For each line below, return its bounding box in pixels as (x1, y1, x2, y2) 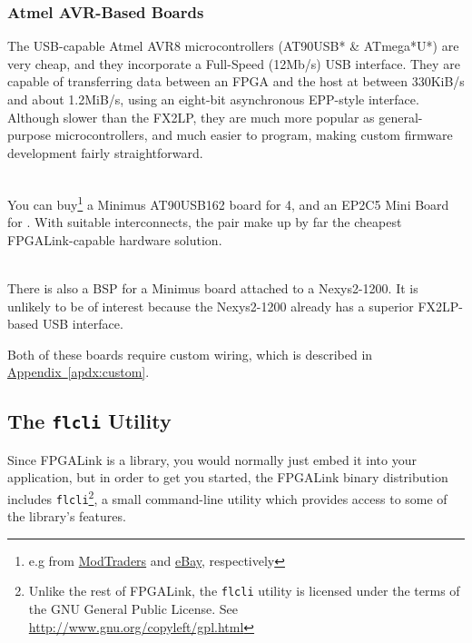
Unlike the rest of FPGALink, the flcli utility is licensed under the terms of (28, 581, 460, 600)
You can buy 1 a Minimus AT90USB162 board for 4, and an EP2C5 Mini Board (7, 192, 449, 213)
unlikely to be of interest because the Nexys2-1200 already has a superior (7, 296, 414, 315)
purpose (7, 125, 51, 144)
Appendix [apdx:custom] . (7, 362, 150, 381)
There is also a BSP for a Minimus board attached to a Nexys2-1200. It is (7, 279, 418, 297)
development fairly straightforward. (7, 143, 203, 162)
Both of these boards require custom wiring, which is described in (7, 344, 373, 363)
